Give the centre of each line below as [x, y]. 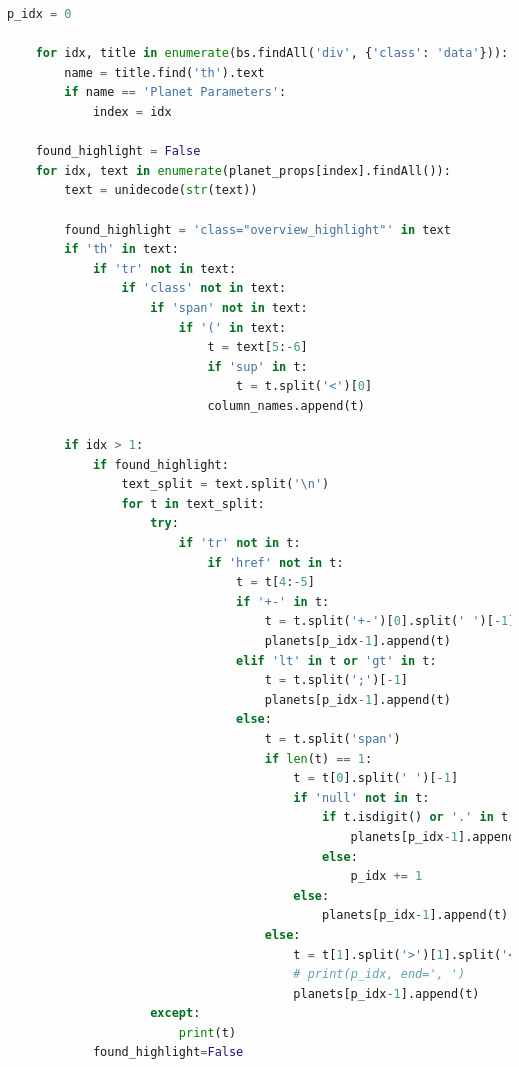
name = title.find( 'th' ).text [164, 72]
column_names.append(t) [286, 405]
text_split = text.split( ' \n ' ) [225, 484]
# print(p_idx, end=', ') [379, 974]
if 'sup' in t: [257, 366]
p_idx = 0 [39, 14]
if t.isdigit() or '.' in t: [419, 817]
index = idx [132, 111]
